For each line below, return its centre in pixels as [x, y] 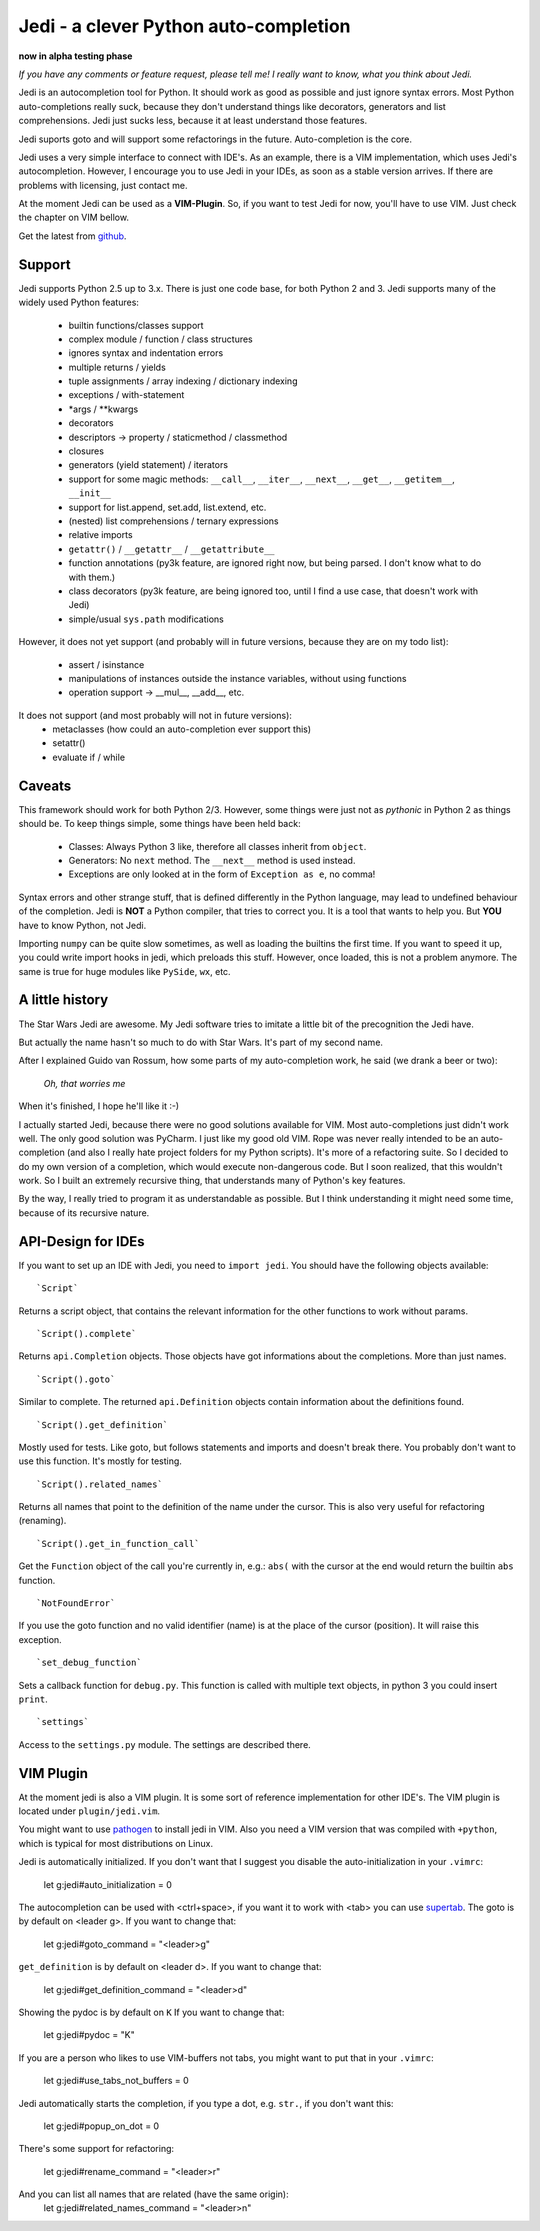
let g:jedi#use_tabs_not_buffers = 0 [116, 2081]
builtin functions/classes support [136, 325]
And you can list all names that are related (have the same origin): [153, 2194]
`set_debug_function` [89, 1663]
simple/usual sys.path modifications [146, 619]
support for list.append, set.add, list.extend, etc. [167, 507]
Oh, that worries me [84, 1083]
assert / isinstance [106, 664]
